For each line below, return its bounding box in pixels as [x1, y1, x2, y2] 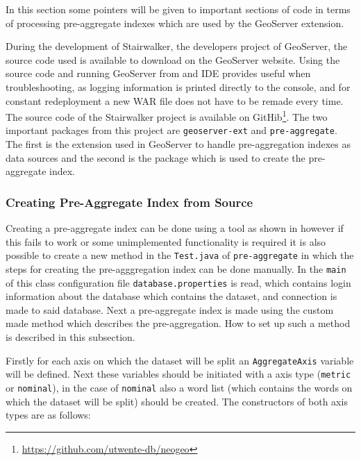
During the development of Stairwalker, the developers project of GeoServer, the [6, 39, 348, 53]
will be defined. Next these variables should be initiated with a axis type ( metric [6, 367, 351, 381]
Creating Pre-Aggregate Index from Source [6, 193, 253, 210]
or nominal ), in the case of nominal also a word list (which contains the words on [6, 380, 353, 394]
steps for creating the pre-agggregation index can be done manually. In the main [6, 261, 346, 276]
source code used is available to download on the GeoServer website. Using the [6, 52, 340, 67]
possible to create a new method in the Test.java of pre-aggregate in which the [6, 248, 354, 262]
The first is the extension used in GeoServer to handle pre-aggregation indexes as [6, 137, 351, 151]
